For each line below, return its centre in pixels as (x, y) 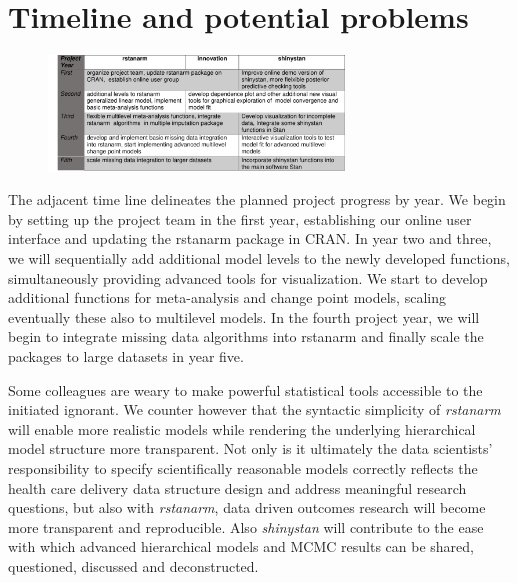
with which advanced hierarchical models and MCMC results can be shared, (241, 546)
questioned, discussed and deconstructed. (133, 565)
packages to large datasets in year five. (126, 355)
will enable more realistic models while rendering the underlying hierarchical (242, 428)
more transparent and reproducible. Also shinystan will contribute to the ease (246, 526)
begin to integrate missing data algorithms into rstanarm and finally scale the (246, 336)
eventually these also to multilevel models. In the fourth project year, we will (244, 316)
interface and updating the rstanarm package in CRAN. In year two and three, (250, 238)
